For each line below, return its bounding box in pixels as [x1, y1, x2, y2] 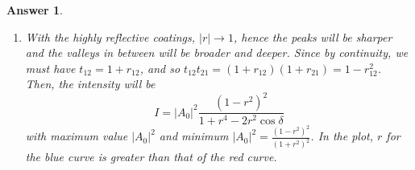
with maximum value [25, 127, 128, 144]
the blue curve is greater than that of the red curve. [25, 148, 277, 165]
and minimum [159, 127, 229, 144]
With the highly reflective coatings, [25, 28, 196, 45]
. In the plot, [310, 127, 374, 144]
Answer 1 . [6, 2, 63, 18]
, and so [139, 59, 181, 76]
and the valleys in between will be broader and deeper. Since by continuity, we [25, 44, 409, 61]
